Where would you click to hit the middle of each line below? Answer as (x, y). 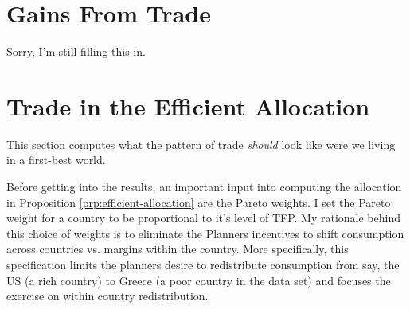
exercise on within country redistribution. (107, 296)
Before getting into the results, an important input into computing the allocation (204, 187)
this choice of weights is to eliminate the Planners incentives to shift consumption (205, 233)
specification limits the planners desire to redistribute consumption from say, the (203, 264)
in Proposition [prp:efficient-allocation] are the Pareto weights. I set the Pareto (199, 202)
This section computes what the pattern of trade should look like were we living (201, 144)
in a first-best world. (56, 160)
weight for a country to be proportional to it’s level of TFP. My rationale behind (203, 218)
